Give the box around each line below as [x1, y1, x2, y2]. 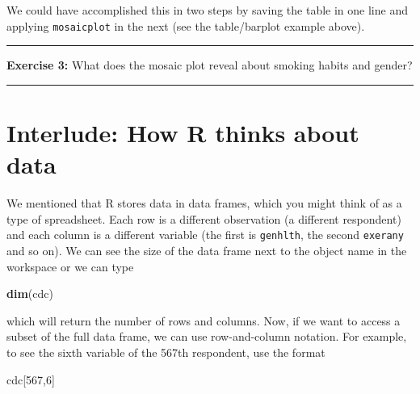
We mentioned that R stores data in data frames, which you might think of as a [6, 195, 402, 212]
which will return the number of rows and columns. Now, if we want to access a [6, 312, 401, 329]
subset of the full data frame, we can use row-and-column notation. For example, [6, 328, 407, 345]
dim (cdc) [6, 285, 53, 302]
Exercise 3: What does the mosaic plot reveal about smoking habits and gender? [6, 57, 413, 73]
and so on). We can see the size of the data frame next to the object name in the [6, 242, 407, 258]
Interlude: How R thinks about [6, 116, 359, 149]
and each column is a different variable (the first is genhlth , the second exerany [6, 226, 404, 243]
